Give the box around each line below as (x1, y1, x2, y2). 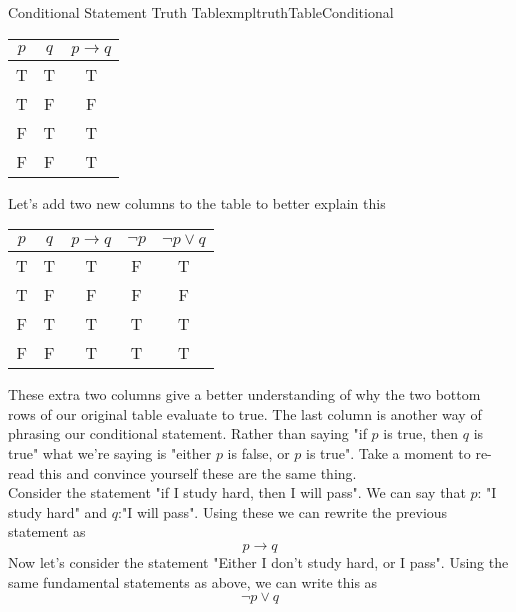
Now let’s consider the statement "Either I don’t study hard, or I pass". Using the (8, 551, 509, 572)
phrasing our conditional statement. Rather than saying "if (8, 423, 367, 444)
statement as (8, 521, 86, 542)
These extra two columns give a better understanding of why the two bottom (8, 384, 481, 405)
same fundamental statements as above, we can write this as (8, 571, 378, 592)
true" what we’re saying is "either (8, 442, 212, 463)
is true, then (383, 423, 459, 444)
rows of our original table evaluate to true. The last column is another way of (8, 403, 482, 424)
